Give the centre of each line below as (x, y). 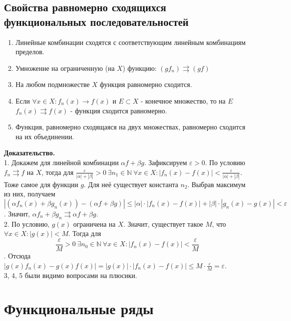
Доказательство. (30, 153)
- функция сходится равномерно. (119, 110)
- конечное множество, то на (183, 100)
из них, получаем (30, 194)
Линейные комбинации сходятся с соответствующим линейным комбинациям (131, 42)
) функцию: (140, 68)
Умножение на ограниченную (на (65, 68)
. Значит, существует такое (163, 224)
